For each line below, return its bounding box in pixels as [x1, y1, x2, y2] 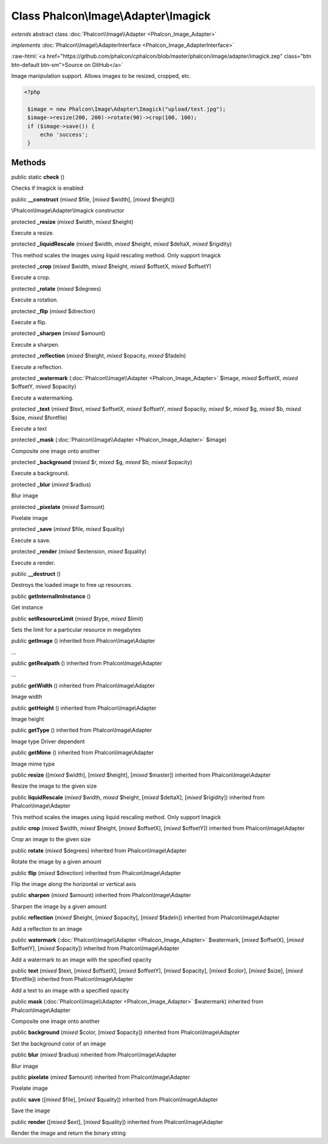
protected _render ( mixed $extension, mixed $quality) [11, 548, 147, 555]
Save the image [11, 1107, 50, 1114]
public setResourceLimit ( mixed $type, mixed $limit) [11, 615, 144, 622]
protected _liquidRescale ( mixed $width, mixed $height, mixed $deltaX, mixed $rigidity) [11, 240, 232, 248]
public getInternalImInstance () [11, 592, 91, 600]
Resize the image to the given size [11, 782, 97, 790]
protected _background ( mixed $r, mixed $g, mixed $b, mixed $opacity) [11, 459, 193, 466]
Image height [11, 715, 44, 723]
